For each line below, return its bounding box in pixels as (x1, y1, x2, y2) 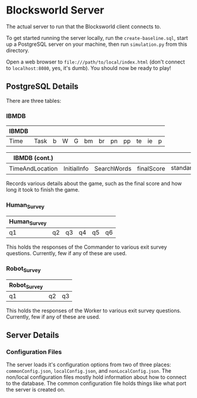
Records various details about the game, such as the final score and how (6, 180, 182, 187)
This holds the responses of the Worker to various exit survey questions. (6, 307, 182, 314)
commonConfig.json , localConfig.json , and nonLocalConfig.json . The (6, 367, 172, 374)
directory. (6, 46, 29, 53)
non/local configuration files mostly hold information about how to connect (6, 374, 186, 381)
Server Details (6, 330, 60, 340)
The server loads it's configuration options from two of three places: (6, 361, 171, 368)
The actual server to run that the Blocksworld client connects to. (6, 23, 161, 30)
